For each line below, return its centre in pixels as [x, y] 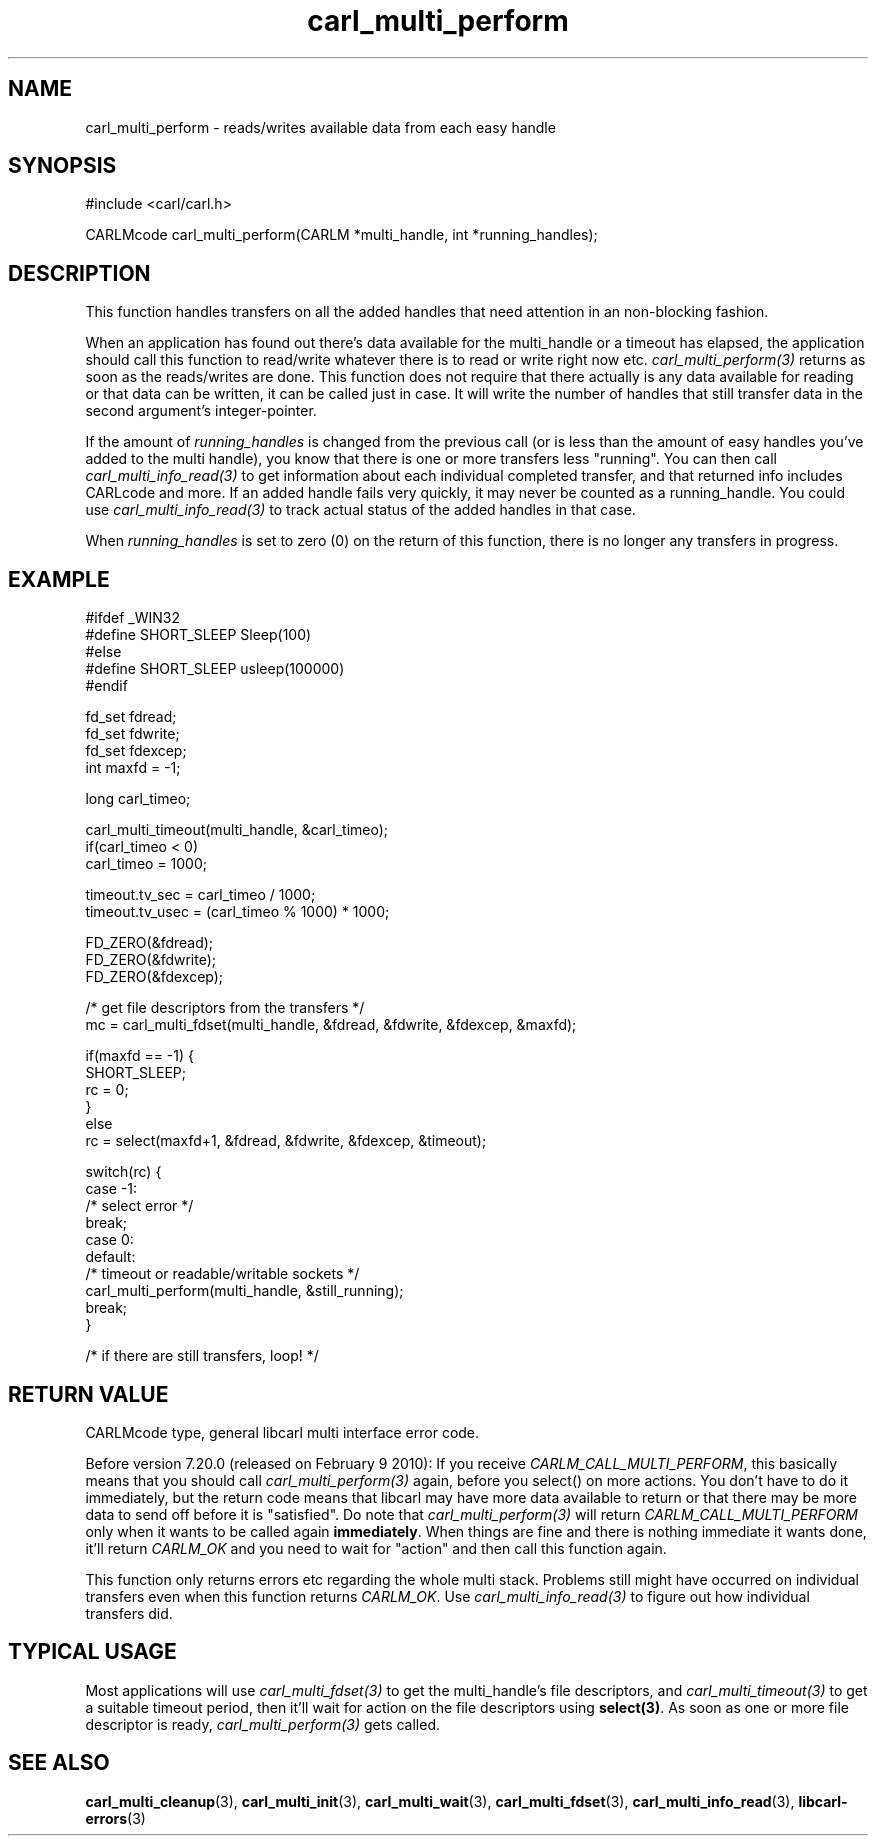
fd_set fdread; [131, 717]
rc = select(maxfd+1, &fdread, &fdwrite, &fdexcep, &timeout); [286, 1141]
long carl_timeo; [138, 799]
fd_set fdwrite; [132, 734]
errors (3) [115, 1818]
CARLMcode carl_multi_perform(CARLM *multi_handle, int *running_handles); [341, 235]
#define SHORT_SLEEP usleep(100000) [215, 669]
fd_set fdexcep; [136, 751]
